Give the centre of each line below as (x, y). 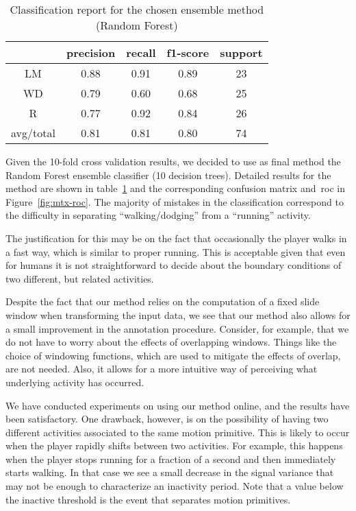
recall (141, 52)
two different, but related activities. (80, 278)
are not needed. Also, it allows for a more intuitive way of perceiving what (162, 369)
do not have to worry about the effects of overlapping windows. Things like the (171, 342)
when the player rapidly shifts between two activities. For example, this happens (174, 445)
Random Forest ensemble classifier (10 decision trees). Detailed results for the (168, 175)
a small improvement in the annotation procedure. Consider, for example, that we (177, 328)
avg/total (33, 133)
